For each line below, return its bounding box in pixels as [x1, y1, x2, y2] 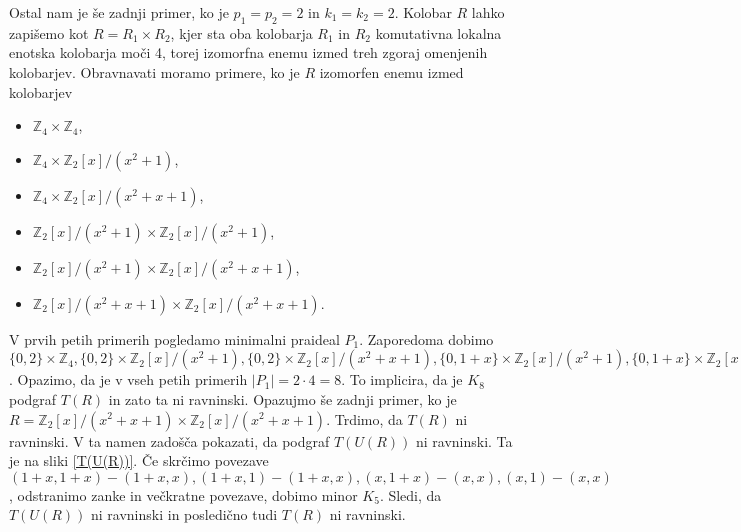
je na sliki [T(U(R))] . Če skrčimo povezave [9, 450, 269, 471]
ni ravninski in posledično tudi [90, 504, 278, 525]
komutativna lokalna [375, 22, 502, 43]
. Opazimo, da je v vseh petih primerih [9, 369, 248, 390]
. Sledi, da [379, 484, 442, 505]
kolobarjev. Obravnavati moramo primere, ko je [9, 61, 300, 82]
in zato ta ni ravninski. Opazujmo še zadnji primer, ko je [108, 388, 457, 409]
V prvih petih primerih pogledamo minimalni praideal [9, 328, 340, 349]
